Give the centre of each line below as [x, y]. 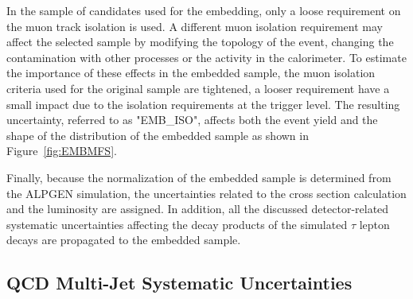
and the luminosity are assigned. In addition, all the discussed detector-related [198, 209]
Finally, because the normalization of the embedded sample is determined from [199, 177]
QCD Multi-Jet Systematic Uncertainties [179, 283]
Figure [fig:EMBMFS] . [62, 151]
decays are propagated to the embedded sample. [124, 240]
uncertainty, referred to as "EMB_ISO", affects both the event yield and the [192, 120]
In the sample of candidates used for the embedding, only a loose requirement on [204, 10]
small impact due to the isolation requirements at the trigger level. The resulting [203, 104]
